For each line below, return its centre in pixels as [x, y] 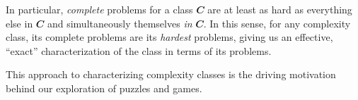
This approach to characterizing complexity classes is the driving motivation [171, 74]
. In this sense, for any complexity [277, 23]
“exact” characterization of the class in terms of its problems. [139, 50]
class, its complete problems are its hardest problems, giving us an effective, [169, 37]
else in [19, 23]
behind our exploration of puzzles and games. [104, 88]
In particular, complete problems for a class [99, 9]
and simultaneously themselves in [120, 23]
